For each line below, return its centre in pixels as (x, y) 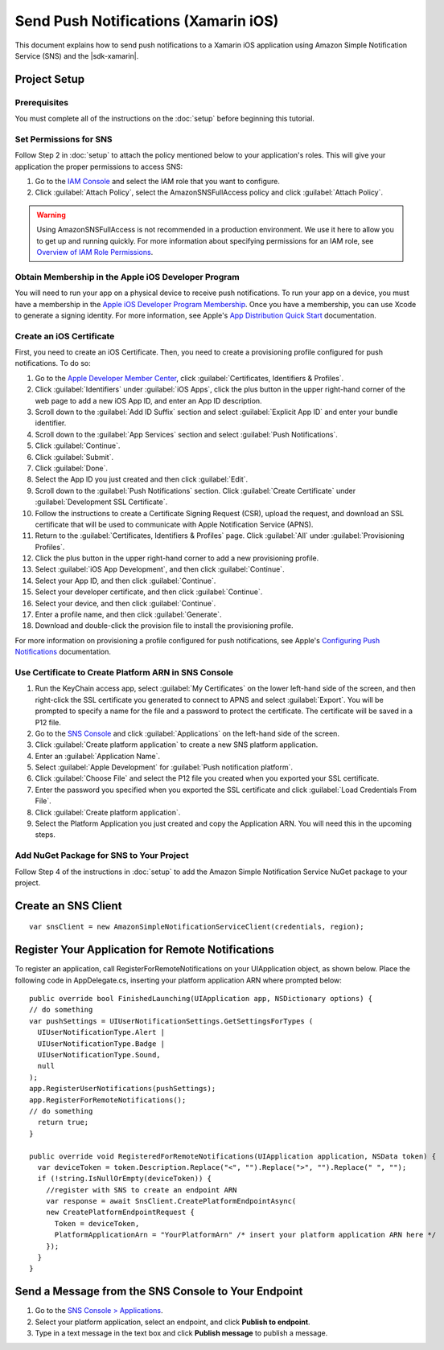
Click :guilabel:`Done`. (72, 468)
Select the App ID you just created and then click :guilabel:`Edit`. (142, 479)
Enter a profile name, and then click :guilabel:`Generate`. (128, 614)
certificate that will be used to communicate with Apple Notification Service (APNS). (174, 524)
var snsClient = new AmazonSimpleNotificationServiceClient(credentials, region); (197, 927)
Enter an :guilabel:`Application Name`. (98, 756)
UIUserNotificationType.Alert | (101, 1032)
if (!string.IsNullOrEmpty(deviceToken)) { (125, 1179)
